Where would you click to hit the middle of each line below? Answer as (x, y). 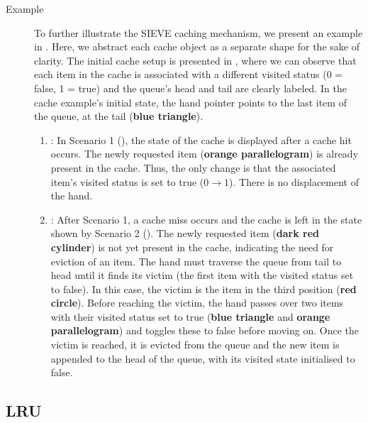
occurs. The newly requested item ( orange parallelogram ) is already (205, 154)
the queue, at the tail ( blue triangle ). (119, 116)
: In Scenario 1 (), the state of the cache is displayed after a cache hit (201, 139)
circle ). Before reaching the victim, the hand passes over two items (197, 303)
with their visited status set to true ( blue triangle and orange (190, 316)
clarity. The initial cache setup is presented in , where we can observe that (195, 60)
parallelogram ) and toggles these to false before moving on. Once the (205, 330)
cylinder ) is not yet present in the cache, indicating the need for (192, 247)
